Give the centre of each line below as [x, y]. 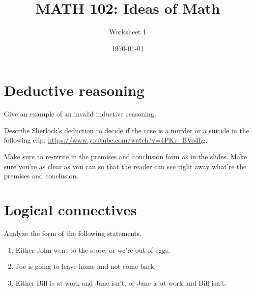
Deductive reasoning [74, 90]
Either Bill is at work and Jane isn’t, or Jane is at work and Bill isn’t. [121, 282]
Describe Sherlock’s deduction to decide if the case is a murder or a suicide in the [126, 130]
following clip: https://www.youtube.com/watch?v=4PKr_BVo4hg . [106, 140]
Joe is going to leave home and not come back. [86, 266]
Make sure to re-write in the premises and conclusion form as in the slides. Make [126, 157]
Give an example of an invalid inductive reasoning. [80, 114]
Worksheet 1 [128, 32]
